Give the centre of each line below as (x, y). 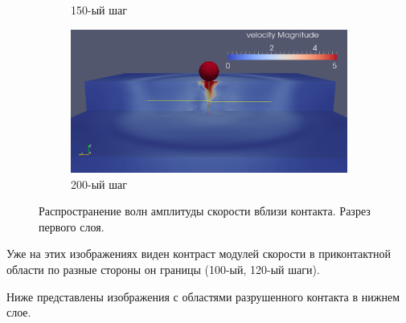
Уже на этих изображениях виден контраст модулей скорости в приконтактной (199, 253)
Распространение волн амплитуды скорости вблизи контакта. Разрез (205, 211)
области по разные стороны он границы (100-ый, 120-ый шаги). (163, 269)
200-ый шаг (99, 184)
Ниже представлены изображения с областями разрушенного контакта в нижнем (203, 296)
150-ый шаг (99, 10)
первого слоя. (72, 226)
